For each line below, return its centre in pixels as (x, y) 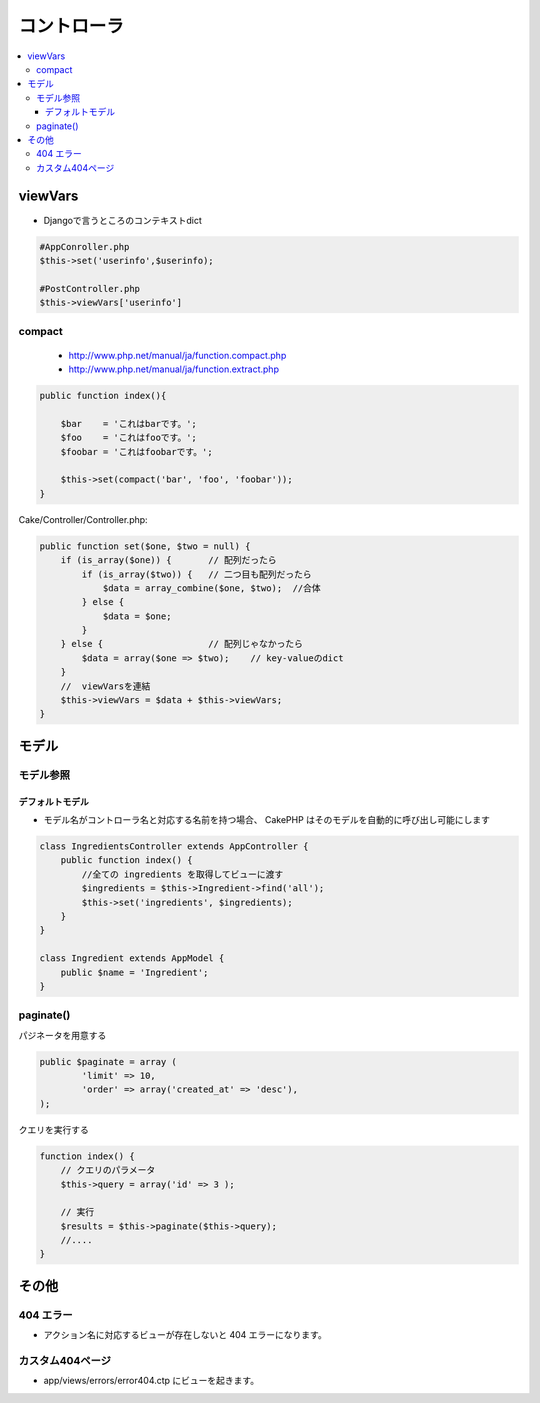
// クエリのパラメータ (108, 1170)
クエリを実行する (53, 1129)
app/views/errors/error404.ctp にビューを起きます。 (151, 1381)
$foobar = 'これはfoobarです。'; (137, 451)
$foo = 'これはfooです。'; (128, 438)
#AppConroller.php (84, 246)
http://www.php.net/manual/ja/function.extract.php (174, 369)
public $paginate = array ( (108, 1061)
